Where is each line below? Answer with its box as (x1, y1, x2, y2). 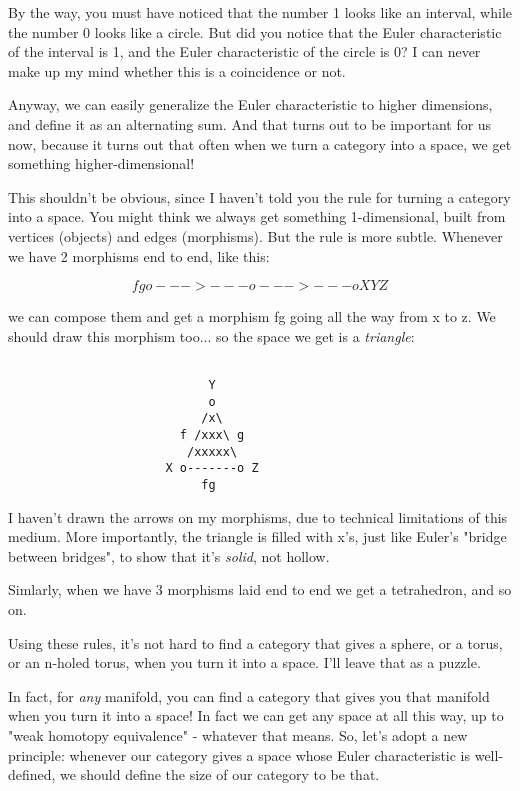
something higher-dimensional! (8, 153, 195, 174)
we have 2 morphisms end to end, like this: (8, 245, 270, 266)
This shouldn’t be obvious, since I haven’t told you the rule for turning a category (8, 186, 511, 207)
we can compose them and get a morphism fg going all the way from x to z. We (8, 306, 496, 327)
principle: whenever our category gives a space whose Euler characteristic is (8, 744, 471, 765)
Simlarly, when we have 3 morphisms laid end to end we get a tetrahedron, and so (8, 579, 512, 600)
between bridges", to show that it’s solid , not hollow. (8, 545, 330, 566)
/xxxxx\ (186, 444, 238, 459)
